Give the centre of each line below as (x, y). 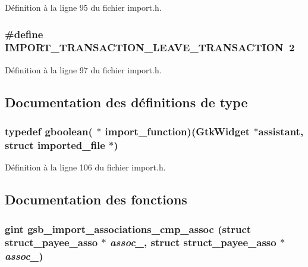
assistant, (281, 131)
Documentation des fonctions (96, 199)
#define (24, 34)
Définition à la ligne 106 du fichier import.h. (85, 167)
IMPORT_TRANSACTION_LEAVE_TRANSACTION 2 (150, 47)
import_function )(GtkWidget (177, 131)
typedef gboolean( (49, 131)
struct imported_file (55, 145)
